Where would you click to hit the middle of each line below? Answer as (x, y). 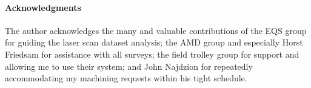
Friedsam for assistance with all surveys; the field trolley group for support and (152, 54)
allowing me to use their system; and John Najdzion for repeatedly (129, 66)
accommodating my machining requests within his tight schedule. (126, 78)
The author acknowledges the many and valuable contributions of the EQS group (156, 30)
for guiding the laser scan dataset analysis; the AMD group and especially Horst (154, 42)
